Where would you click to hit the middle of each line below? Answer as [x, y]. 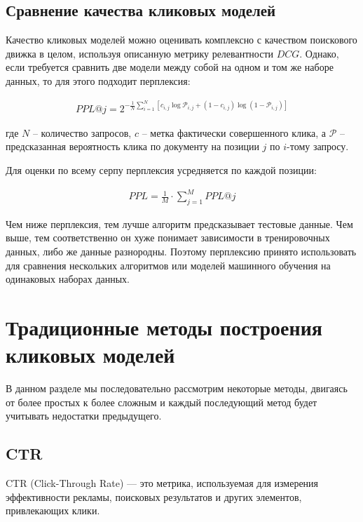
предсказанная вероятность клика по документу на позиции [132, 146]
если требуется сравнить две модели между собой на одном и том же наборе [170, 67]
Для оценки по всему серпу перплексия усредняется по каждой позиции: [161, 169]
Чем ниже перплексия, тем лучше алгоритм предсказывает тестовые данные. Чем [179, 223]
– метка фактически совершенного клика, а [234, 132]
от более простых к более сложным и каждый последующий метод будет [162, 402]
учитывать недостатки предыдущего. [84, 416]
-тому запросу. [318, 146]
